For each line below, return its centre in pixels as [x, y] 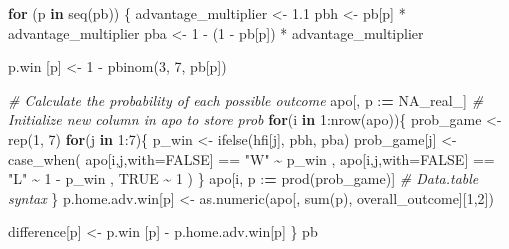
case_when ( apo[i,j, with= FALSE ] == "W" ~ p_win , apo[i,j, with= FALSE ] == [251, 158]
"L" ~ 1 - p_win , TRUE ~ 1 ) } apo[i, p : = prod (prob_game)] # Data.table [243, 178]
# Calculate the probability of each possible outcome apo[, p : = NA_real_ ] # [246, 99]
